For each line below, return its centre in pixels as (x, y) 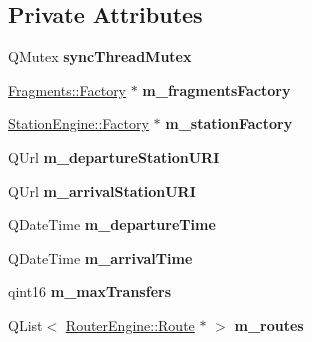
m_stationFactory (229, 123)
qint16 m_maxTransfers (90, 291)
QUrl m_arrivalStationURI (102, 190)
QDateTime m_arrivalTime (100, 257)
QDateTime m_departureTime (112, 224)
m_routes (269, 324)
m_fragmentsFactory (216, 89)
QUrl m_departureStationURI (114, 156)
